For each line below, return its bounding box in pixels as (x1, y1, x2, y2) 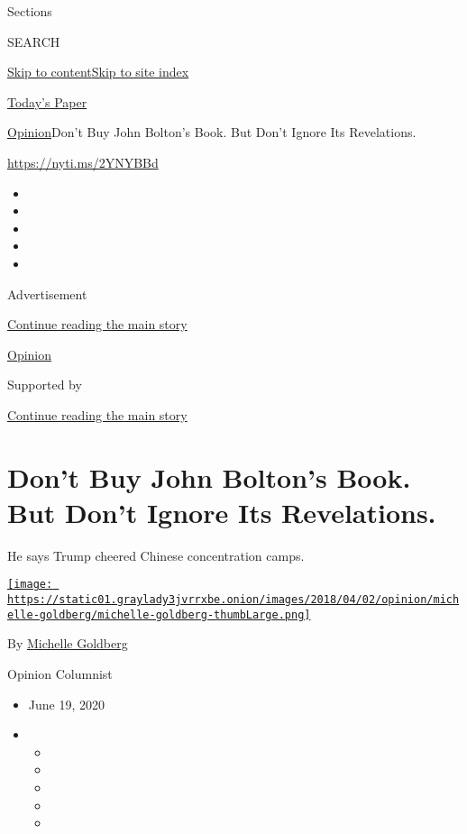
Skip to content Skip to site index (7, 62, 189, 81)
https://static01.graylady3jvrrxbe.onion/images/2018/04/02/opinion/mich (7, 593, 460, 607)
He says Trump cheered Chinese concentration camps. (7, 545, 305, 564)
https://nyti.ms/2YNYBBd (7, 152, 159, 171)
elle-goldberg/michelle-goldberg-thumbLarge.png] (7, 608, 311, 621)
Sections (7, 2, 52, 20)
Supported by (7, 375, 82, 394)
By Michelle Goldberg (7, 634, 128, 653)
